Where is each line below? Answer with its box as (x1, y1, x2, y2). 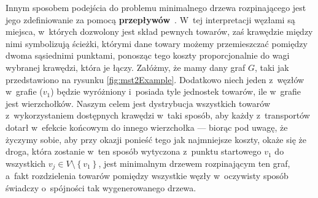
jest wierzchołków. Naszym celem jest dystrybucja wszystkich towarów (6, 97, 271, 109)
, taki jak (254, 61, 289, 73)
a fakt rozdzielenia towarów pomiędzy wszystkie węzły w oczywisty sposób (6, 169, 289, 182)
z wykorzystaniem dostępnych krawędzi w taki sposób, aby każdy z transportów (6, 109, 310, 122)
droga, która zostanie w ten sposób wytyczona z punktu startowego (6, 145, 262, 158)
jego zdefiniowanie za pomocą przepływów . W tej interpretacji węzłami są (6, 13, 295, 26)
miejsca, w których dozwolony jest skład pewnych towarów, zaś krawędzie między (6, 25, 313, 38)
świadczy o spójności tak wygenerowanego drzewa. (6, 181, 196, 194)
